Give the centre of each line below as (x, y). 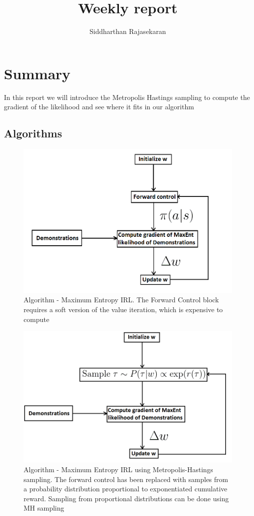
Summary (37, 73)
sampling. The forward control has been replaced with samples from (126, 479)
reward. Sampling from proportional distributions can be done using (126, 498)
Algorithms (33, 133)
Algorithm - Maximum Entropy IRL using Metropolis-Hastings (118, 469)
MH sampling (44, 508)
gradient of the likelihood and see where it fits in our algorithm (99, 107)
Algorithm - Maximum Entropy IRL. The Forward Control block (121, 300)
